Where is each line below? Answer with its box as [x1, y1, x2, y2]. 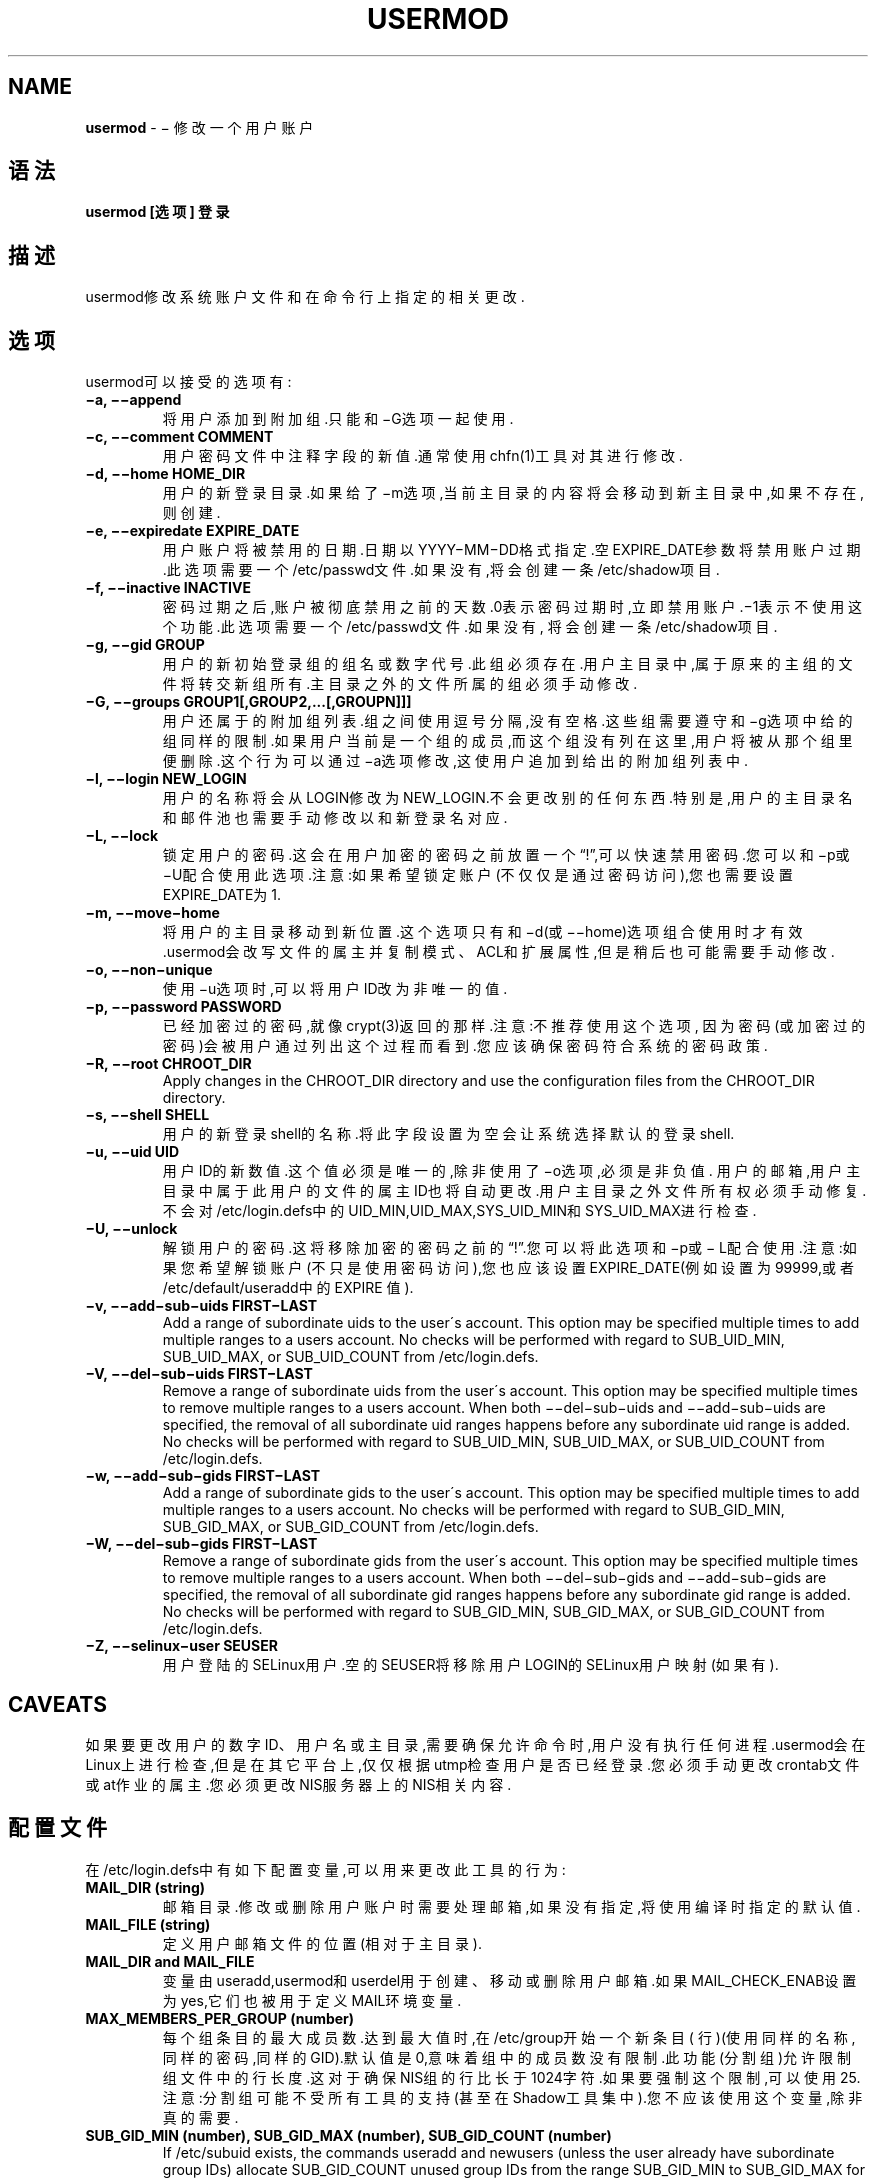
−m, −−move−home [85, 904, 220, 922]
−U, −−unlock [85, 1220, 178, 1238]
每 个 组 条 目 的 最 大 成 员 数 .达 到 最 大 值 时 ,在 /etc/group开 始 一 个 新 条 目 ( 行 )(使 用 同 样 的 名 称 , [162, 2028, 856, 2046]
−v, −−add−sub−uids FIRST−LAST [85, 1297, 318, 1315]
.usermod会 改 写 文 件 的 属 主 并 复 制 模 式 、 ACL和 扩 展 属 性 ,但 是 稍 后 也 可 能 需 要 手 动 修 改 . [162, 943, 835, 961]
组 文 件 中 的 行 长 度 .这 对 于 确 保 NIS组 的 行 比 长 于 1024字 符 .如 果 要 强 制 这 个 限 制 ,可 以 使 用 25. [162, 2068, 861, 2086]
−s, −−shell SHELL [85, 1106, 210, 1124]
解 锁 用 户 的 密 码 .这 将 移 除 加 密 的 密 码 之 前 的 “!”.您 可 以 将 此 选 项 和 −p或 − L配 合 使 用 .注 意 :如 [162, 1239, 857, 1257]
